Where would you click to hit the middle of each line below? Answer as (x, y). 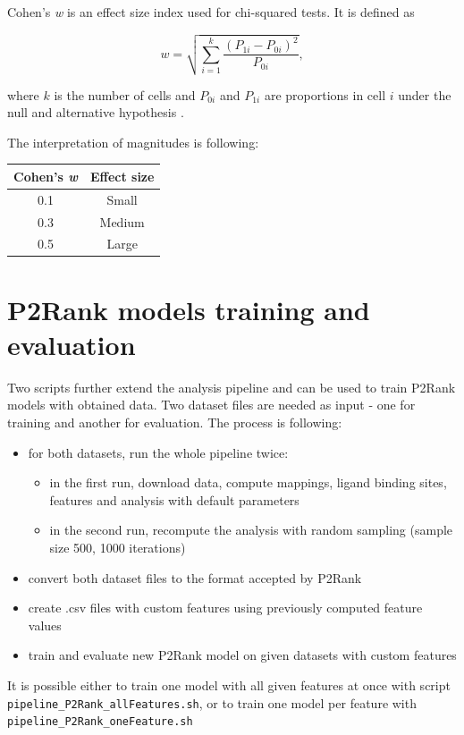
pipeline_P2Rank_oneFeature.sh (100, 722)
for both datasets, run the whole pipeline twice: (158, 452)
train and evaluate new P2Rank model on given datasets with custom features (242, 655)
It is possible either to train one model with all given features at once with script (229, 684)
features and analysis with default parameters (174, 499)
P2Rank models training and (189, 309)
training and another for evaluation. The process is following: (175, 422)
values (45, 625)
